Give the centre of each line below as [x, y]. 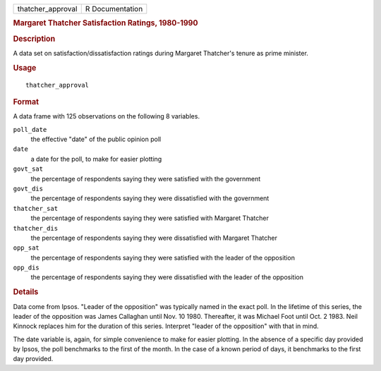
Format [26, 102]
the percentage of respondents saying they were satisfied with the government [146, 178]
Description [34, 39]
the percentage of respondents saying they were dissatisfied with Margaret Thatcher [154, 238]
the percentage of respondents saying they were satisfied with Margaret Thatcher [150, 218]
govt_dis [28, 188]
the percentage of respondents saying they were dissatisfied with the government [150, 198]
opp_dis [26, 268]
